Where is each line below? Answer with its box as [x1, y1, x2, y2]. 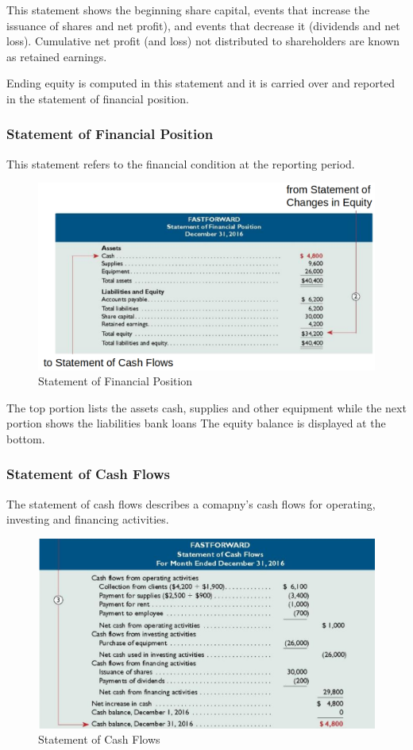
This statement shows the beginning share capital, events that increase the [6, 2, 370, 17]
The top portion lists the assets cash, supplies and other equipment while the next [6, 399, 407, 416]
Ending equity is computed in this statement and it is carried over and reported [6, 75, 396, 91]
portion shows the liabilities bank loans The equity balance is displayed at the [6, 415, 386, 431]
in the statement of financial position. [6, 90, 190, 106]
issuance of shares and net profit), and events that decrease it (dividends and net [6, 17, 400, 33]
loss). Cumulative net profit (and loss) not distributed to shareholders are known [6, 33, 400, 49]
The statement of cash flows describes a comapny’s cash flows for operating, [6, 495, 376, 512]
